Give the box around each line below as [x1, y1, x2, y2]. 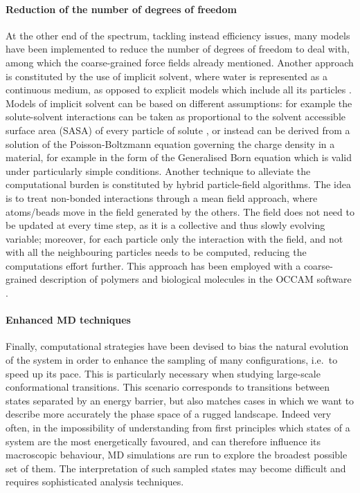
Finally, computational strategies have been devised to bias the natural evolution [6, 339, 349, 353]
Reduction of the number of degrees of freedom [6, 1, 237, 16]
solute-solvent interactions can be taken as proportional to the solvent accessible [6, 109, 346, 124]
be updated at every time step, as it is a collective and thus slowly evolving [6, 218, 325, 232]
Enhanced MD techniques [6, 313, 131, 327]
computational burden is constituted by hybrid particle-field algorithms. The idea [6, 177, 351, 192]
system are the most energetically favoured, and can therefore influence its [6, 434, 321, 448]
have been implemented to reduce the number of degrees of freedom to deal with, [6, 41, 350, 56]
